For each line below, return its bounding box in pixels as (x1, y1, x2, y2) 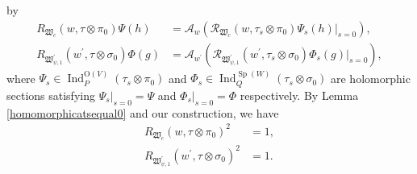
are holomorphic (330, 69, 411, 86)
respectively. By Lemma (240, 86, 359, 103)
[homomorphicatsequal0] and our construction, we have (6, 104, 279, 121)
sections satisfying (6, 86, 95, 103)
